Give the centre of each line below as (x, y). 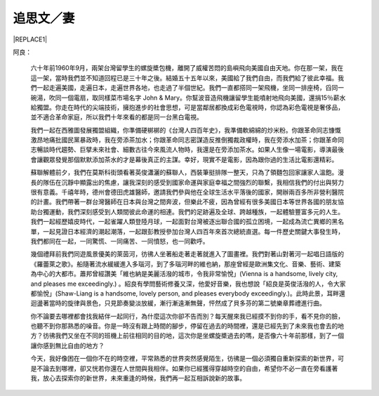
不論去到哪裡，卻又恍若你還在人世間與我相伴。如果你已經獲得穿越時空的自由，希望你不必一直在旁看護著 (187, 368)
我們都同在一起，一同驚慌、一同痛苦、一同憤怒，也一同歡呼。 (120, 241)
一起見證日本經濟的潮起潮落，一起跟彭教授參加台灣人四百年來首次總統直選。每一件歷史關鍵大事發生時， (193, 231)
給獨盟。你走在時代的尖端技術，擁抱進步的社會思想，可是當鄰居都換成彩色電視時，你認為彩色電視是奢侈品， (187, 107)
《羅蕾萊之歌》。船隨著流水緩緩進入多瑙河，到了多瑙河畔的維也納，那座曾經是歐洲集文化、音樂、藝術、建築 (186, 264)
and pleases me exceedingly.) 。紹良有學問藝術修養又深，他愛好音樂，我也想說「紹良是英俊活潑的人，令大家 (188, 284)
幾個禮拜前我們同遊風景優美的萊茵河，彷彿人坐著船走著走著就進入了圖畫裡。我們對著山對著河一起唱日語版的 (187, 254)
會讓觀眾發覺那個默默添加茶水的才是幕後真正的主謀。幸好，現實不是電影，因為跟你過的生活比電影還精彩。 (184, 159)
